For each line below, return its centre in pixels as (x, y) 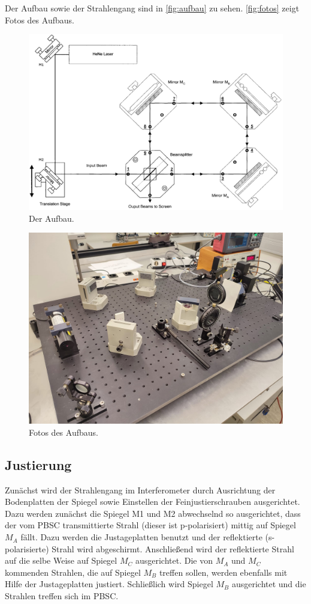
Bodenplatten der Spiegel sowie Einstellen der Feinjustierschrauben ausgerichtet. (153, 502)
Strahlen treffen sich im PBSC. (62, 596)
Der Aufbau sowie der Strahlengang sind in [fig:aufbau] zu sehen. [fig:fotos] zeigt (152, 8)
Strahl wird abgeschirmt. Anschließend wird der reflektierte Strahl (173, 548)
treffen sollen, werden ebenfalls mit (223, 572)
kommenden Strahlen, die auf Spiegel (73, 572)
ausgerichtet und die (269, 584)
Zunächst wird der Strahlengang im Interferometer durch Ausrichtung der (140, 490)
